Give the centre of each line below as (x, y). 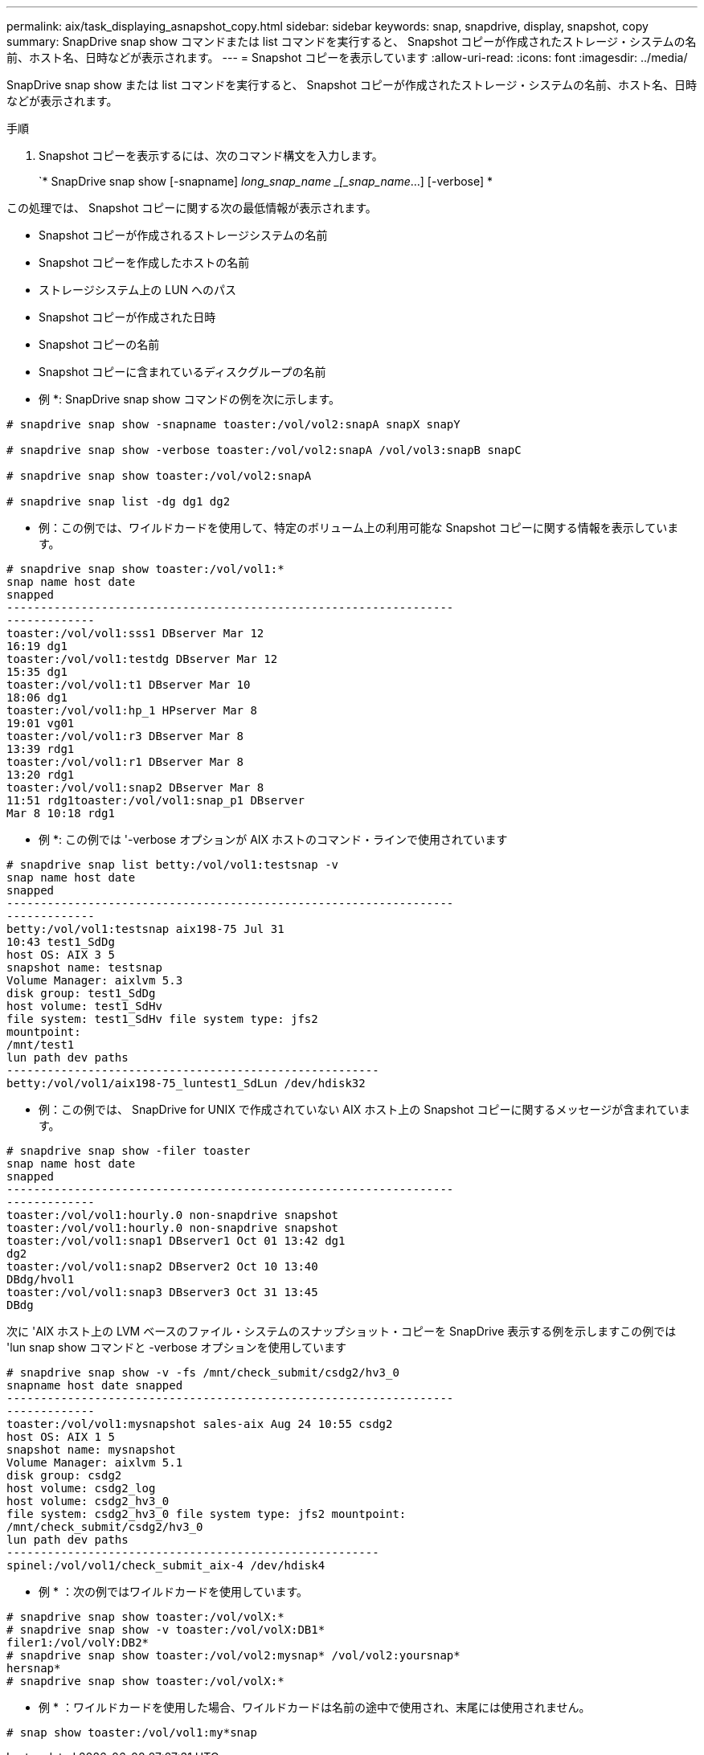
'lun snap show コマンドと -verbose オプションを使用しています (176, 1347)
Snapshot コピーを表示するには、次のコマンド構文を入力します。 (211, 155)
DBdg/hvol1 (41, 1279)
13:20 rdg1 (41, 775)
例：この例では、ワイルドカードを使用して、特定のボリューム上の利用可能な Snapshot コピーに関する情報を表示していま (359, 528)
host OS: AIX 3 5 (61, 955)
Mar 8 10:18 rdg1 (61, 813)
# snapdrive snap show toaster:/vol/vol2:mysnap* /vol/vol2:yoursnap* (233, 1655)
